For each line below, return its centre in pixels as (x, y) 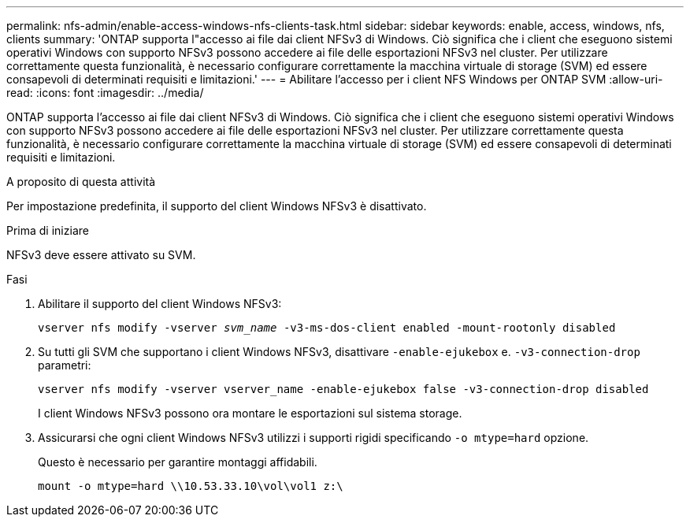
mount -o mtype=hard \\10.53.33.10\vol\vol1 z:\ (191, 486)
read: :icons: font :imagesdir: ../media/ (105, 93)
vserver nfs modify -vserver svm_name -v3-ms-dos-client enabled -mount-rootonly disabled (327, 328)
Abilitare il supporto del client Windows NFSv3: (160, 304)
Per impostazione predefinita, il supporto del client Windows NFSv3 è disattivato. (217, 206)
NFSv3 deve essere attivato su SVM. (101, 255)
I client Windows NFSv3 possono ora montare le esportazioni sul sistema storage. (250, 413)
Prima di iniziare (48, 230)
